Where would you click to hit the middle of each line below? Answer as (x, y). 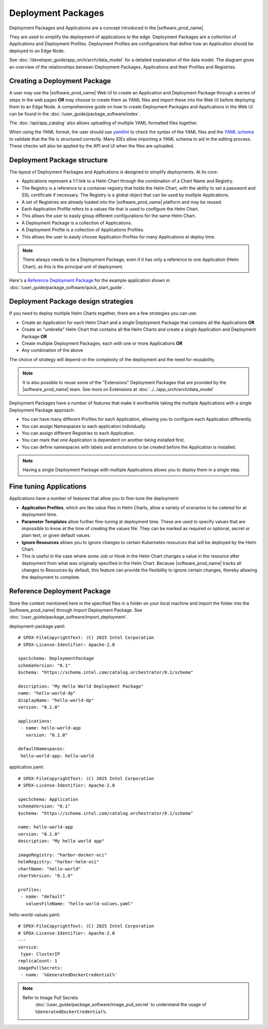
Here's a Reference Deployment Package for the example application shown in (90, 280)
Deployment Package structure (58, 160)
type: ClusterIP (40, 954)
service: (29, 947)
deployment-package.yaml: (37, 626)
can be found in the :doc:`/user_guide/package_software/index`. (75, 114)
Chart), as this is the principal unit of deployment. (73, 266)
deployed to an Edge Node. (37, 51)
